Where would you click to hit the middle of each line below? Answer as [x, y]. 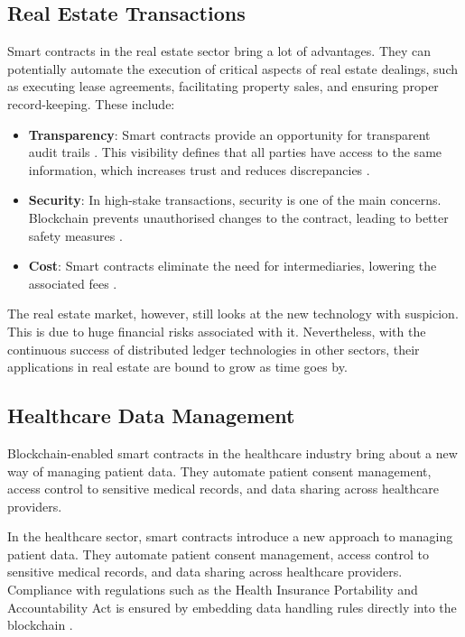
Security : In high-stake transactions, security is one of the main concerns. [235, 200]
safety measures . [75, 235]
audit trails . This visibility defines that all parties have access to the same [235, 152]
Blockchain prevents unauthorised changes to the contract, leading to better [238, 217]
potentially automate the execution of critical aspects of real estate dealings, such [232, 68]
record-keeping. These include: [91, 103]
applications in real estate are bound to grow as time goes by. [177, 367]
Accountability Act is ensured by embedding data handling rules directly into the [232, 607]
